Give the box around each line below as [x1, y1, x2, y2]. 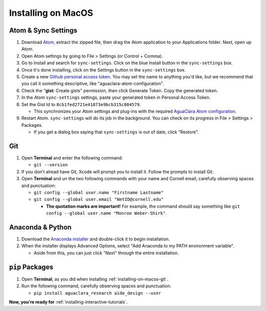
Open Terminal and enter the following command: [21, 155, 123, 161]
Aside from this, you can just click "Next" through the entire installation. [33, 250, 179, 256]
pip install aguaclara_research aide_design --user [33, 290, 162, 296]
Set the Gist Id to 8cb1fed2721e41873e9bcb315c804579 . [21, 101, 141, 107]
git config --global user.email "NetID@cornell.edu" [33, 196, 164, 202]
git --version [33, 162, 68, 168]
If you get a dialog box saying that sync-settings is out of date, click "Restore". [33, 129, 199, 135]
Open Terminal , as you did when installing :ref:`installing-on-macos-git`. [21, 276, 168, 282]
